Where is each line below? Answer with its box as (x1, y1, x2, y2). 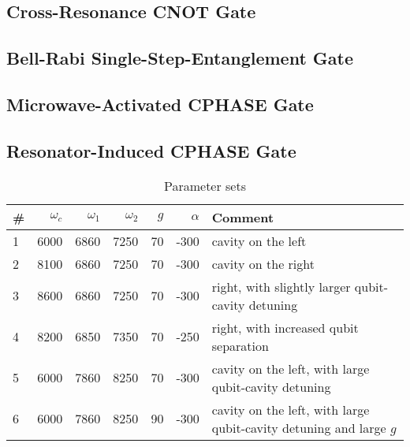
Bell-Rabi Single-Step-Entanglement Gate (6, 46, 354, 70)
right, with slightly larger (211, 277, 351, 296)
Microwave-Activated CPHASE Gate (6, 91, 314, 116)
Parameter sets (163, 176, 247, 195)
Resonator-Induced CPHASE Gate (6, 138, 296, 162)
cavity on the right (211, 254, 315, 273)
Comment (211, 207, 274, 226)
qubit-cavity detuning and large (211, 418, 386, 437)
